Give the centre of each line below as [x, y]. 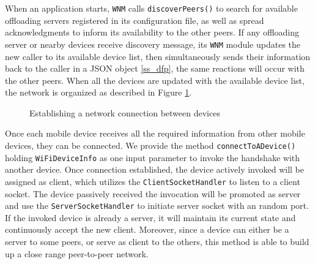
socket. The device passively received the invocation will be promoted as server [153, 193]
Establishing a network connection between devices [125, 112]
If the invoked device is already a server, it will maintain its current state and [150, 217]
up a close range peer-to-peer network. [77, 253]
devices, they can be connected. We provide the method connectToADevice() [150, 145]
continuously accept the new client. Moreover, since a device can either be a [147, 229]
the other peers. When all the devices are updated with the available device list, [155, 80]
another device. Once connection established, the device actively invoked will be [155, 169]
